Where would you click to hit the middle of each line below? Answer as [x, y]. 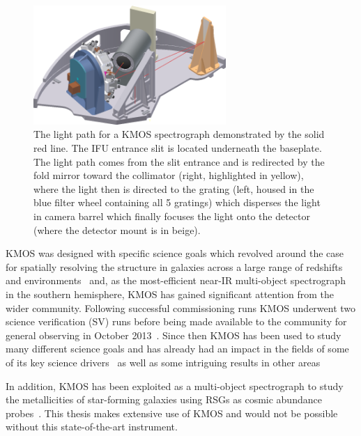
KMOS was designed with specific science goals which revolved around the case [175, 253]
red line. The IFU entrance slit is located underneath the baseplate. [178, 148]
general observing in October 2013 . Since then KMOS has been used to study [174, 335]
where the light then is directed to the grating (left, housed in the [174, 188]
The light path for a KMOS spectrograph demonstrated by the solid [179, 134]
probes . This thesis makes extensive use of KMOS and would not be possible [172, 413]
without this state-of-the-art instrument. [92, 427]
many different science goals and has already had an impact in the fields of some [177, 349]
